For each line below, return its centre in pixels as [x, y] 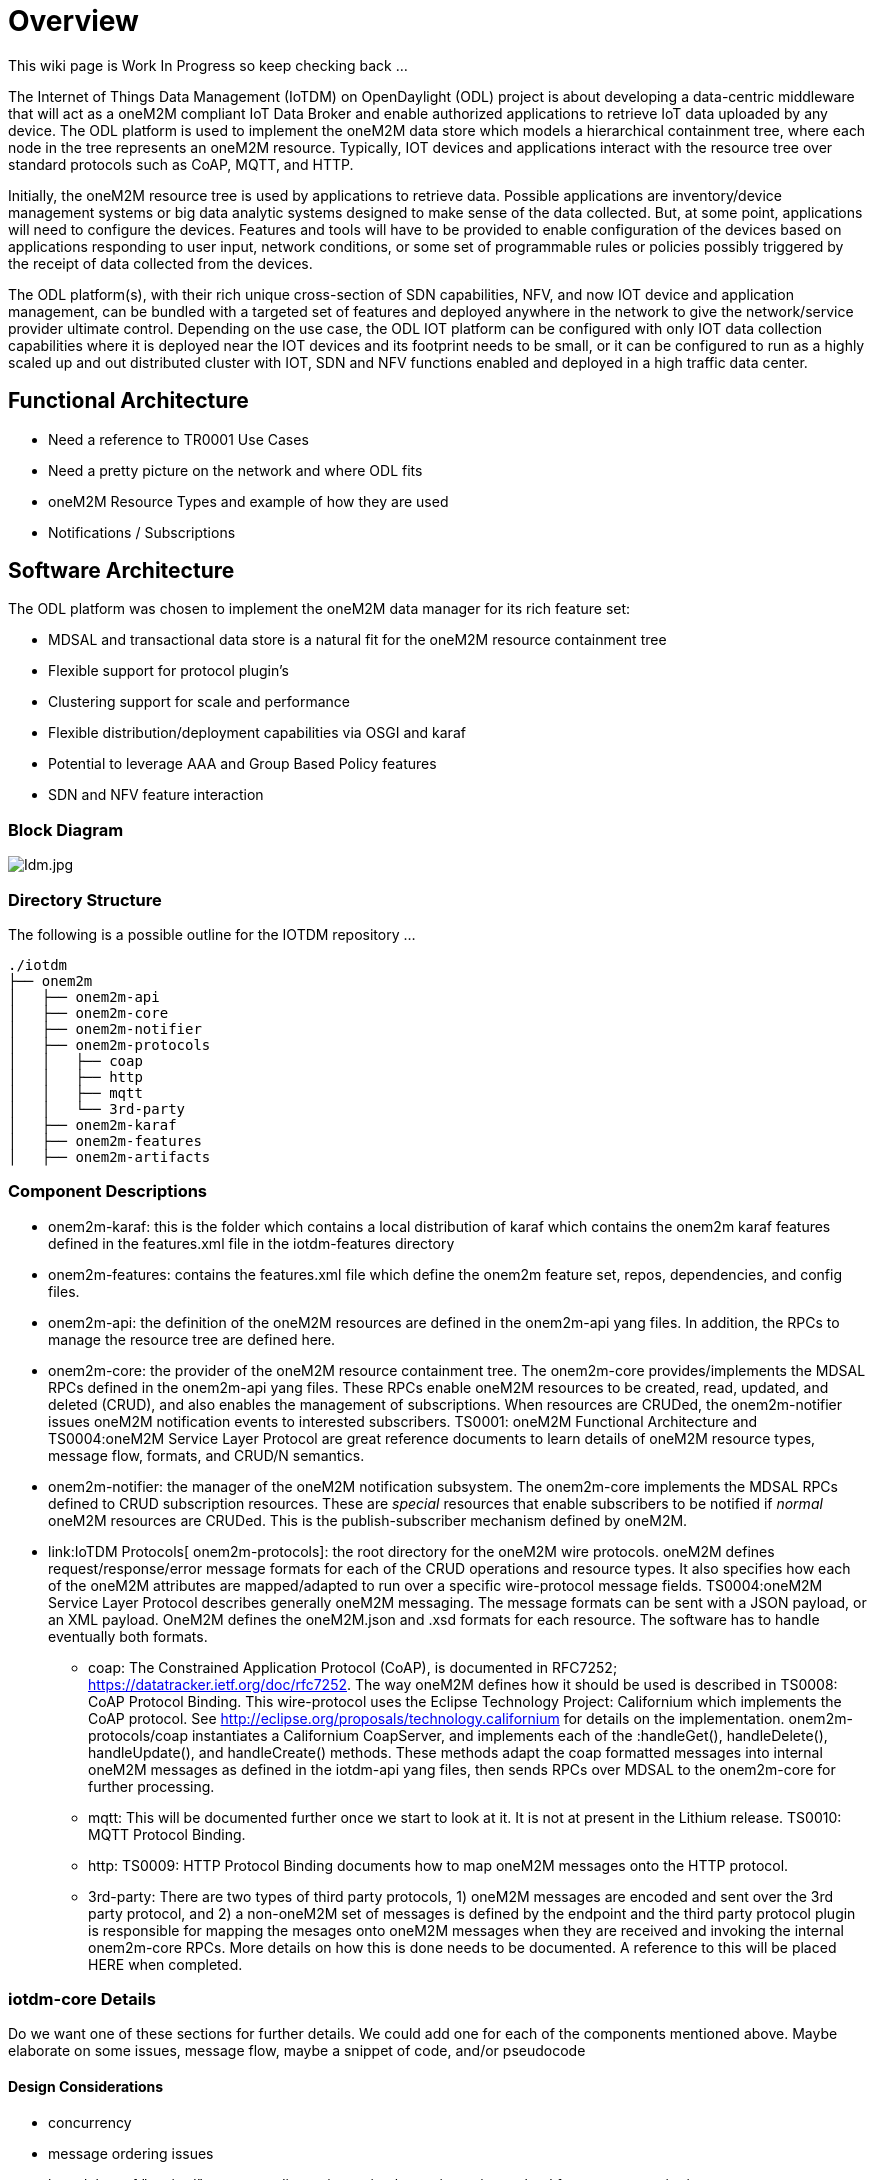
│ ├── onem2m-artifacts [109, 1156]
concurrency [90, 2122]
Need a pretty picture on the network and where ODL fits [235, 470]
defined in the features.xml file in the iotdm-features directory [251, 1243]
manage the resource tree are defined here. [192, 1339]
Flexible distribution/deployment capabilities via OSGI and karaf [257, 733]
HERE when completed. [165, 1964]
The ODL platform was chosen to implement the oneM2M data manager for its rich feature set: [319, 609]
